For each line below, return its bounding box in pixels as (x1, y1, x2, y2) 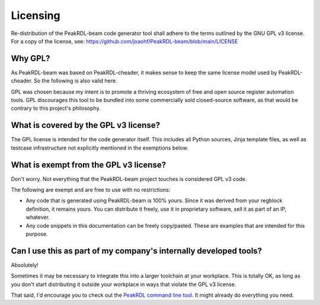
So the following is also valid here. (33, 77, 117, 84)
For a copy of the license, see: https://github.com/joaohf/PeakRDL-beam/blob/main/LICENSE (11, 37, 238, 45)
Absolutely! (11, 261, 39, 268)
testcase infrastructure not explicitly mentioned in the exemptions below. (11, 144, 189, 151)
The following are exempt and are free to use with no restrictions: (11, 186, 171, 193)
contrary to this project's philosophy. (11, 104, 101, 112)
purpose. (25, 230, 48, 237)
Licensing (11, 9, 60, 22)
